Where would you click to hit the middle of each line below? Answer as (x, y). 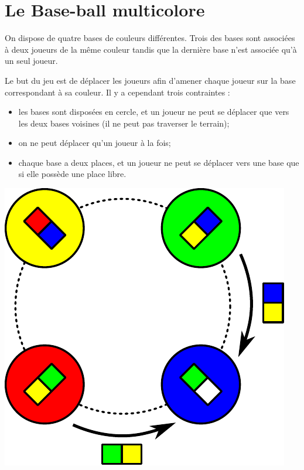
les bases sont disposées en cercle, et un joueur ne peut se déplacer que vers (154, 112)
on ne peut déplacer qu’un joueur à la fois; (95, 143)
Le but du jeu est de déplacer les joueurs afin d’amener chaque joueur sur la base (150, 80)
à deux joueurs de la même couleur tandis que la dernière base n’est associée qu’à (151, 49)
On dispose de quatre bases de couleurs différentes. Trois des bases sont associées (150, 38)
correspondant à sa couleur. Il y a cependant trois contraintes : (117, 92)
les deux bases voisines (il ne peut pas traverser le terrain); (124, 123)
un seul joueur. (31, 61)
